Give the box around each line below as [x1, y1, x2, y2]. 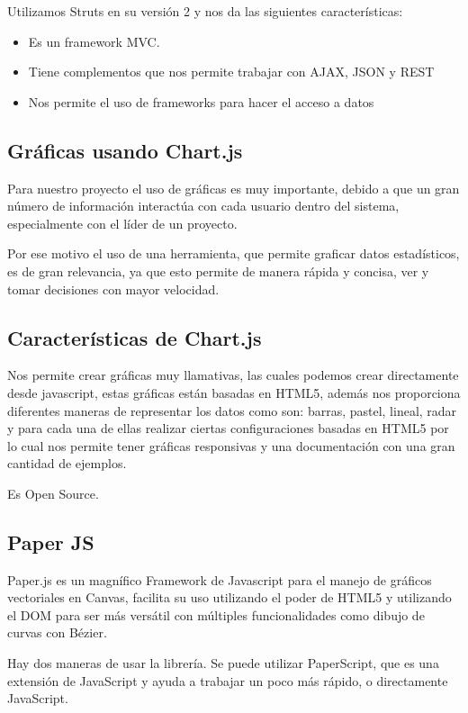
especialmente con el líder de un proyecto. [7, 213, 238, 232]
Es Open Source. [7, 483, 99, 502]
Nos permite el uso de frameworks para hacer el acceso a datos [28, 92, 374, 111]
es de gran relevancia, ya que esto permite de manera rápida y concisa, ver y [7, 261, 429, 280]
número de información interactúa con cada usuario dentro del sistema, [7, 196, 400, 215]
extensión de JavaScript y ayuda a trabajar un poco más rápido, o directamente [7, 671, 448, 690]
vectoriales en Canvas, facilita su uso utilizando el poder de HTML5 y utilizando [7, 588, 452, 607]
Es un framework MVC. [28, 32, 160, 50]
